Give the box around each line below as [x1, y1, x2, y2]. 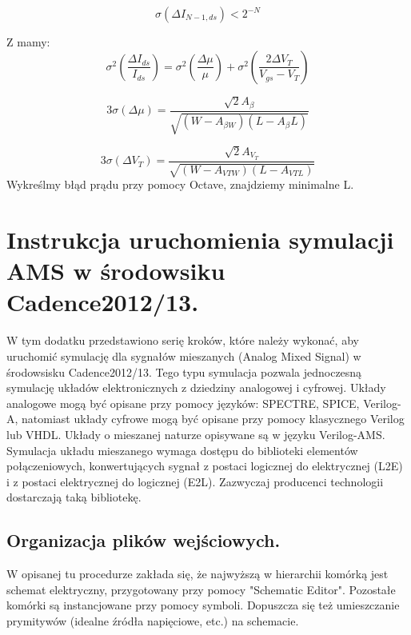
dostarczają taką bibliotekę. [6, 489, 142, 505]
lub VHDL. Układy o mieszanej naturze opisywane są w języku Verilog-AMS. [6, 425, 385, 442]
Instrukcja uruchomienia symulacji [6, 223, 394, 256]
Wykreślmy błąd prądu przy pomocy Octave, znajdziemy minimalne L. [6, 176, 354, 193]
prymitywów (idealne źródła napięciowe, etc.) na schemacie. [6, 612, 299, 629]
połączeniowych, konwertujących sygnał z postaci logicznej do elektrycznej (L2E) [6, 457, 403, 474]
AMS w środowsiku [6, 254, 225, 287]
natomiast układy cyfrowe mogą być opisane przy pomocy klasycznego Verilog [22, 410, 405, 427]
